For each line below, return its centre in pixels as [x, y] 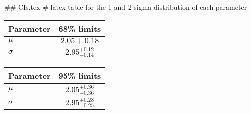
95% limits [80, 76]
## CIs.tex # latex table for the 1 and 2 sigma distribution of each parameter [126, 7]
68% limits [80, 28]
